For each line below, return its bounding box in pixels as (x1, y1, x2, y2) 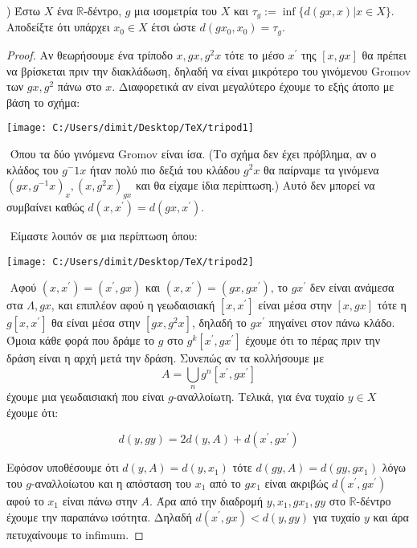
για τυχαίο (313, 508, 361, 525)
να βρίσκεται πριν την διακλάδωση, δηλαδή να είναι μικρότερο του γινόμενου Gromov (6, 62, 411, 79)
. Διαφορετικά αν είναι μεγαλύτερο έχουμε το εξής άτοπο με (112, 78, 395, 95)
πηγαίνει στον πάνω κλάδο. (268, 314, 395, 331)
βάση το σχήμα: (6, 93, 80, 110)
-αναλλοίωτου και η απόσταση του (31, 474, 192, 491)
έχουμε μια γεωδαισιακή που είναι (6, 388, 165, 405)
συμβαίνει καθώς (6, 198, 84, 215)
